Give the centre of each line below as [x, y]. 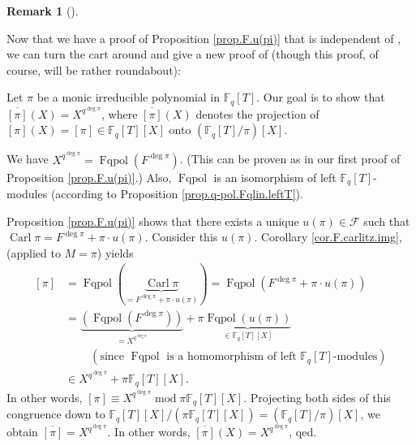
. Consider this [181, 237]
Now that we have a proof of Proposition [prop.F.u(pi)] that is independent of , [204, 38]
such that [387, 221]
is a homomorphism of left [232, 357]
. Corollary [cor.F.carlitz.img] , [328, 237]
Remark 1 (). [43, 11]
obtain [22, 432]
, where [120, 113]
